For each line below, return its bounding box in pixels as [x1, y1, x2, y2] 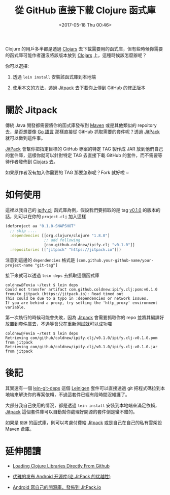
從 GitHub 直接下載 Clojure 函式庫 [15, 5, 156, 16]
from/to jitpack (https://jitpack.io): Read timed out [5, 292, 124, 297]
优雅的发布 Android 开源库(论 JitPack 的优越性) [12, 473, 111, 479]
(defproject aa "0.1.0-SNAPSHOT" [5, 223, 76, 228]
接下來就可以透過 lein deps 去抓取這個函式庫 [5, 272, 100, 278]
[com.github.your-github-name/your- [76, 258, 154, 263]
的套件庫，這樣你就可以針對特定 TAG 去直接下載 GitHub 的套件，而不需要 [5, 152, 158, 158]
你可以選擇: [5, 63, 29, 69]
